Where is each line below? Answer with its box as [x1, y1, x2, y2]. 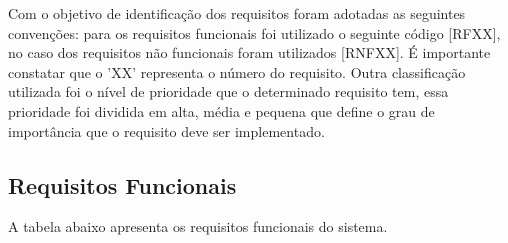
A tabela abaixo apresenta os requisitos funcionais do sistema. [8, 216, 388, 237]
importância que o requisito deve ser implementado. [8, 120, 325, 141]
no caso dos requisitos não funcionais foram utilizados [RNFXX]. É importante [8, 42, 491, 63]
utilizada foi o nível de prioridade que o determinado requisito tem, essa [8, 81, 449, 102]
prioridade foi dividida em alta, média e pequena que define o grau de [8, 100, 435, 121]
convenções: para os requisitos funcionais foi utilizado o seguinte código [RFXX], [8, 22, 501, 43]
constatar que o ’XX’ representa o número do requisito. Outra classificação [8, 61, 466, 82]
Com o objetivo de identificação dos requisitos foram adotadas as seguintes [8, 3, 466, 23]
